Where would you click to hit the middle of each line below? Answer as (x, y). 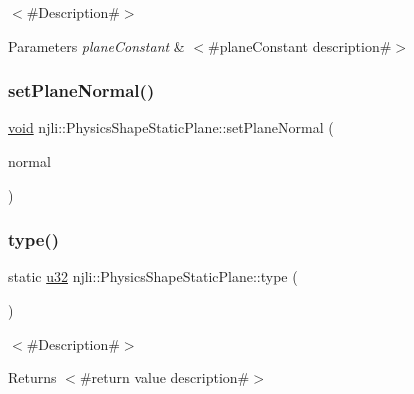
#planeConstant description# (300, 45)
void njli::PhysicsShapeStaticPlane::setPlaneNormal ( (171, 127)
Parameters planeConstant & (96, 45)
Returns (32, 377)
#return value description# (164, 377)
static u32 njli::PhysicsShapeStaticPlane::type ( (153, 276)
